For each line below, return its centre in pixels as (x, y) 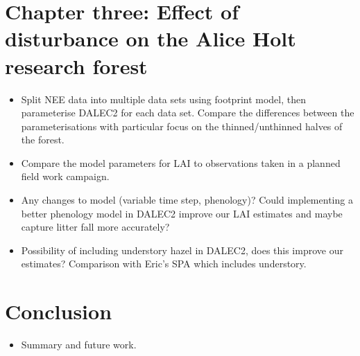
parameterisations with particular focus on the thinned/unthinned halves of (182, 126)
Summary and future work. (79, 345)
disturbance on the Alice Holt (151, 38)
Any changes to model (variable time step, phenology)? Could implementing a (187, 200)
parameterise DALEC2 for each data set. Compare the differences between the (188, 113)
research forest (76, 65)
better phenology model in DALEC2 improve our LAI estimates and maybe (182, 213)
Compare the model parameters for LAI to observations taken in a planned (181, 162)
